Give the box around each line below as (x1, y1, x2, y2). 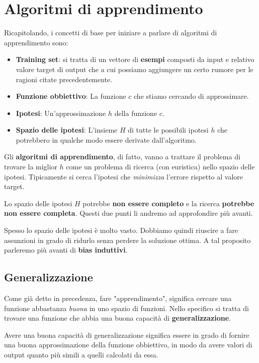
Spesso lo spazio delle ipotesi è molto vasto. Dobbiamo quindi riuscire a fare (4, 225, 238, 235)
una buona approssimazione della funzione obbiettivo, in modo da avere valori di (4, 339, 252, 350)
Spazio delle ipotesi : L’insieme (16, 125, 118, 135)
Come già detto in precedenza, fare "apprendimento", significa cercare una (4, 293, 232, 304)
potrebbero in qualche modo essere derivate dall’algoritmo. (16, 134, 197, 145)
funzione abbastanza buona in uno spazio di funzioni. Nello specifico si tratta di (4, 302, 249, 313)
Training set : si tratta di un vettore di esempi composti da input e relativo (16, 54, 254, 65)
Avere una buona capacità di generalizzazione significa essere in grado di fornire (4, 329, 249, 340)
